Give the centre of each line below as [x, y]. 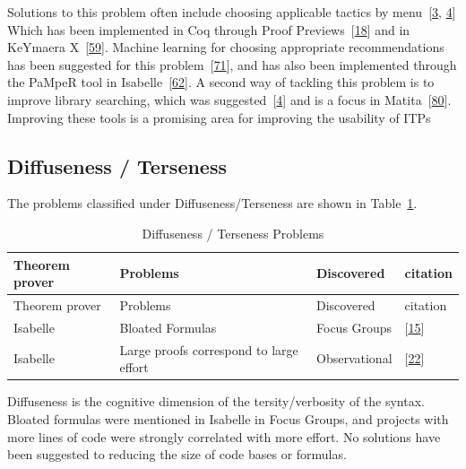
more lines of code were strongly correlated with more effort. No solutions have [224, 436]
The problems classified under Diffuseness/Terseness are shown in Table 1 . [212, 203]
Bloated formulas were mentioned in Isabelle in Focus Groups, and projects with [228, 418]
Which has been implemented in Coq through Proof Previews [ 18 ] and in [209, 29]
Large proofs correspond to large [209, 349]
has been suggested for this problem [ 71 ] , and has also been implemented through [232, 64]
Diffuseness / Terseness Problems [233, 233]
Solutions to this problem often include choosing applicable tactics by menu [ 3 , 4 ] [232, 12]
